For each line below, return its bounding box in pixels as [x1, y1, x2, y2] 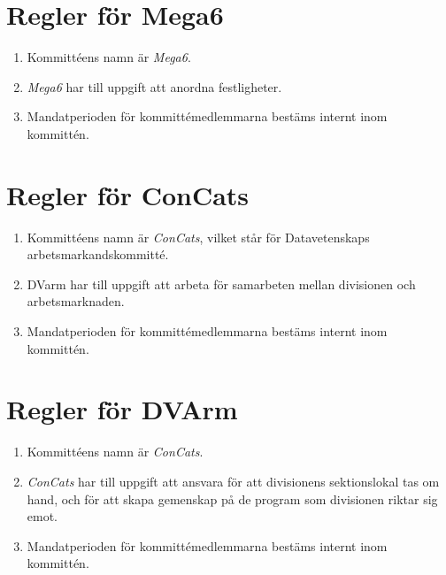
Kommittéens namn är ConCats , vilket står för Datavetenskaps [27, 227, 370, 246]
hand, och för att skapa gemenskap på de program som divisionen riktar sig [27, 489, 438, 508]
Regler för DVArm [6, 391, 238, 427]
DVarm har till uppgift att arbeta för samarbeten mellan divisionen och [27, 274, 416, 293]
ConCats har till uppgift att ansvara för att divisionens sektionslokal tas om [27, 471, 440, 490]
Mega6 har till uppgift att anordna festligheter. [27, 77, 282, 96]
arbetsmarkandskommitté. [27, 245, 169, 264]
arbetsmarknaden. [27, 292, 125, 310]
